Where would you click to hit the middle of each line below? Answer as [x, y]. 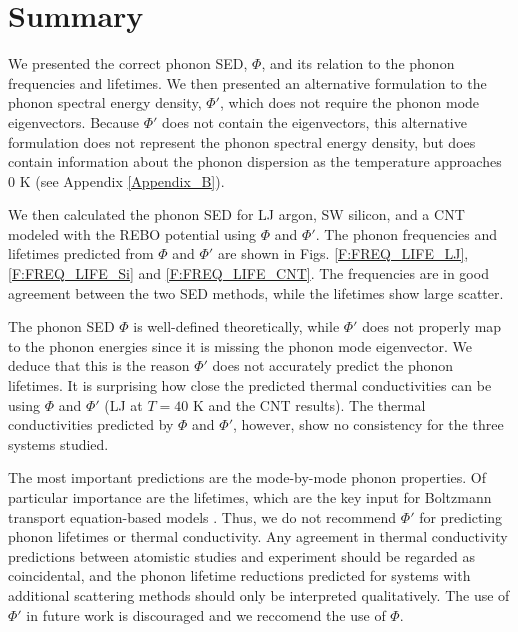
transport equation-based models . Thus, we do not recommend [202, 516]
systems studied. [58, 443]
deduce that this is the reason [99, 365]
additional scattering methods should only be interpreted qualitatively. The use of [259, 594]
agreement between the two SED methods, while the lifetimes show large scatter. [256, 292]
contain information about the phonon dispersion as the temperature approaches [255, 161]
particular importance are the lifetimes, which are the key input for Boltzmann [250, 497]
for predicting [461, 516]
